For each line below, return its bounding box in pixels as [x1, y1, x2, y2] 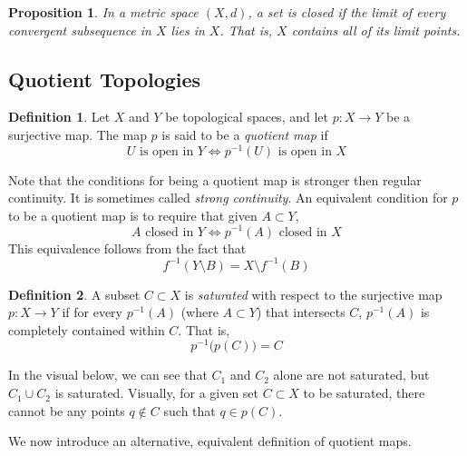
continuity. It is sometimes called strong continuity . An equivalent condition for [8, 188, 448, 207]
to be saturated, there [303, 383, 425, 402]
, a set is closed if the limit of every [248, 3, 446, 21]
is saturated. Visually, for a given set [54, 383, 259, 402]
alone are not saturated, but [273, 365, 430, 384]
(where [180, 302, 219, 322]
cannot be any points [8, 401, 125, 420]
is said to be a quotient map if [161, 124, 328, 144]
